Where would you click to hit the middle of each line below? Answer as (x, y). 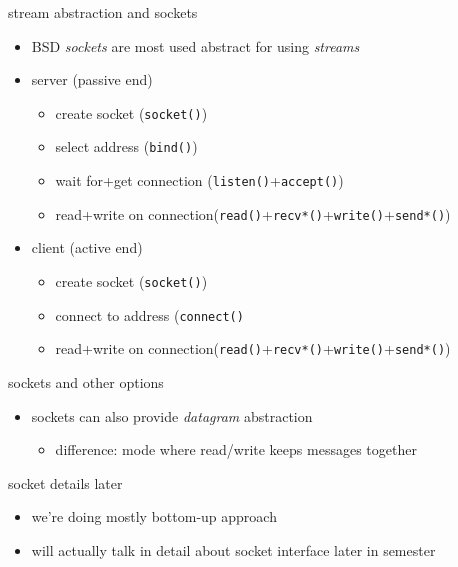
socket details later (65, 482)
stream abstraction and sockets (103, 12)
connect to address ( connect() (149, 314)
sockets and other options (86, 381)
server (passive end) (92, 79)
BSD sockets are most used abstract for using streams (195, 45)
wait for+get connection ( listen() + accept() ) (199, 180)
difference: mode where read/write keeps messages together (236, 449)
